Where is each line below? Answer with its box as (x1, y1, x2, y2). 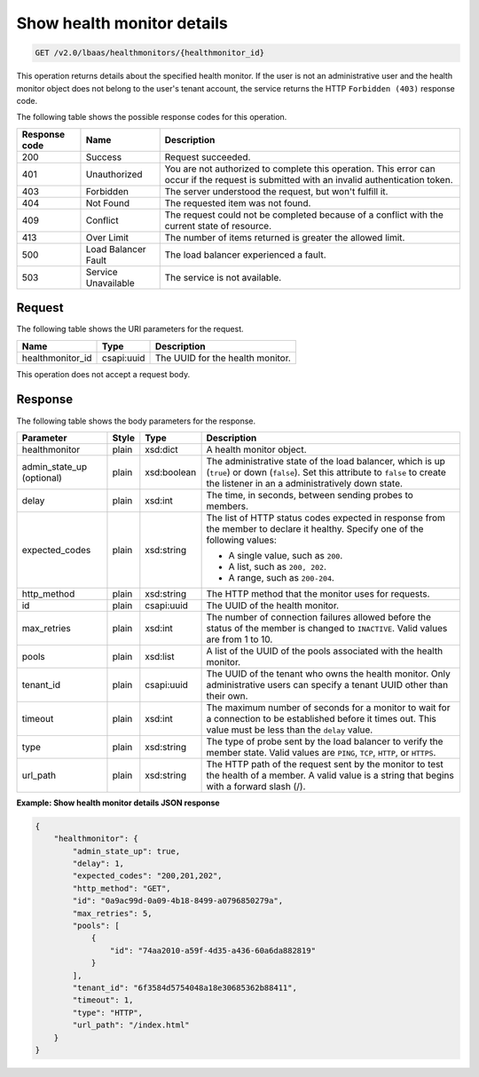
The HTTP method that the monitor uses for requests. (206, 587, 430, 599)
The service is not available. (164, 271, 282, 283)
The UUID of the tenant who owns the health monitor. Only (206, 667, 452, 679)
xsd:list (145, 650, 175, 662)
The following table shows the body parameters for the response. (16, 416, 256, 426)
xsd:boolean (145, 466, 197, 479)
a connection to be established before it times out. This (206, 712, 436, 725)
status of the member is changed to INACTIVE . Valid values (206, 622, 448, 634)
